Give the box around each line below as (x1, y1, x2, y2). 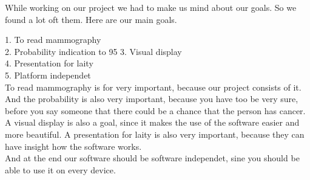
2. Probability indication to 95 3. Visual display (5, 45, 182, 57)
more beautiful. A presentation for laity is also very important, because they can (5, 127, 305, 140)
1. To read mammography (5, 33, 101, 46)
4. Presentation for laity (5, 57, 93, 69)
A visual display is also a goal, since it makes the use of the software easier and (5, 116, 300, 129)
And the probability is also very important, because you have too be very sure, (5, 92, 298, 105)
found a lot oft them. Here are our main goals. (5, 13, 177, 25)
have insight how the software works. (5, 140, 142, 152)
